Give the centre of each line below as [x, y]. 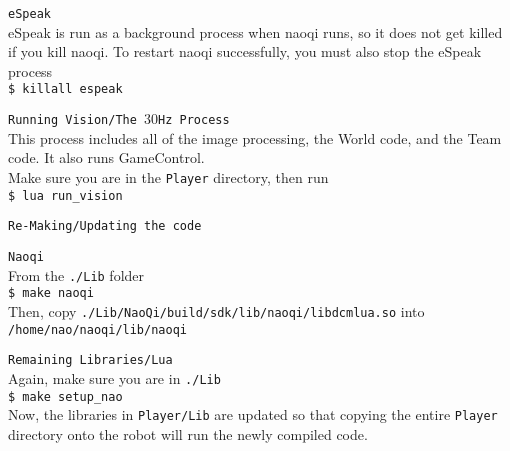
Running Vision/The [72, 120]
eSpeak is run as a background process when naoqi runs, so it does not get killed [255, 31]
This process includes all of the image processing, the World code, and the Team [255, 137]
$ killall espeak [65, 89]
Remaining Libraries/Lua [90, 360]
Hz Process [194, 120]
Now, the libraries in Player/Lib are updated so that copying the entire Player [253, 414]
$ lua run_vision [65, 195]
